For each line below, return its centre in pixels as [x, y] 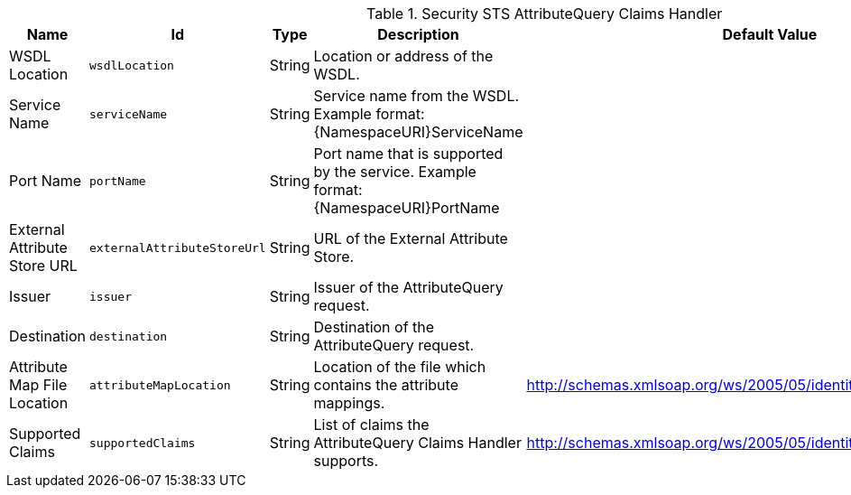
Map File [38, 385]
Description [418, 34]
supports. [346, 461]
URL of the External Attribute [411, 238]
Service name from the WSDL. [416, 96]
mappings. [349, 403]
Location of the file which [400, 367]
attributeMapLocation [160, 385]
